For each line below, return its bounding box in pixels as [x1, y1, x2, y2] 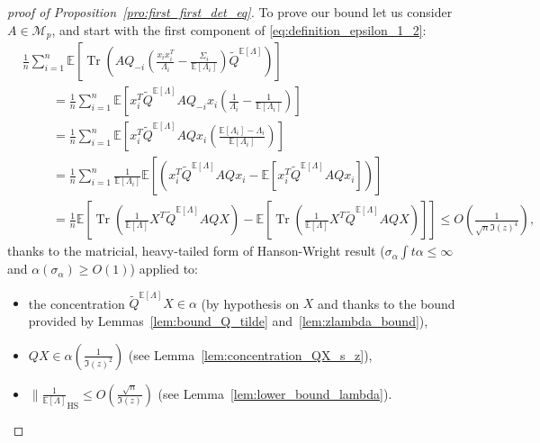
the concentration [28, 294, 125, 312]
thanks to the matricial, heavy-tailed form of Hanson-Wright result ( [7, 241, 385, 260]
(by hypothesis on [201, 294, 300, 312]
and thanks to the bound [318, 294, 455, 312]
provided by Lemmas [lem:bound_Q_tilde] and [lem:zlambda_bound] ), [28, 312, 428, 330]
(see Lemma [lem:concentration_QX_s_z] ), [128, 345, 373, 364]
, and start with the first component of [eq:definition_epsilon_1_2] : [51, 20, 427, 39]
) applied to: [130, 259, 199, 278]
